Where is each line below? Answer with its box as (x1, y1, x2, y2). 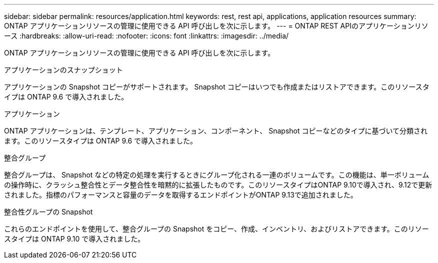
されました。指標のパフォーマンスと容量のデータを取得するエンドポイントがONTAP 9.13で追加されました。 (4, 190, 357, 199)
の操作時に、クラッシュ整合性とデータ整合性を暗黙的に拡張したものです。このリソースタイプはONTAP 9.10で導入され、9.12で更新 (4, 180, 432, 189)
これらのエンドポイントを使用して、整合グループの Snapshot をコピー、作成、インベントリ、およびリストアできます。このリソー (4, 224, 429, 233)
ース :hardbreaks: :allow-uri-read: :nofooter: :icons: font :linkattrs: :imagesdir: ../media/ (4, 31, 289, 40)
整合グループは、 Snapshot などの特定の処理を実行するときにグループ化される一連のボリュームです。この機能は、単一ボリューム (4, 170, 429, 179)
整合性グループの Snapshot (4, 207, 93, 216)
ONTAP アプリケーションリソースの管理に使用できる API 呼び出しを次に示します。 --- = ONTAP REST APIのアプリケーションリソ (4, 21, 428, 30)
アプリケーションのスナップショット (4, 65, 123, 74)
